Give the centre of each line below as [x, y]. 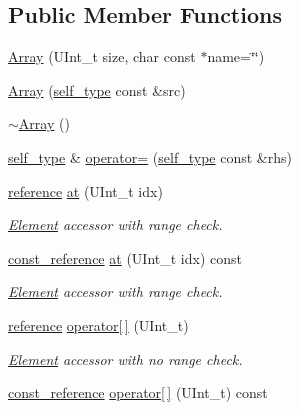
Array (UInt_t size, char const [102, 56]
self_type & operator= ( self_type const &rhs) [150, 156]
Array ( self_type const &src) [97, 89]
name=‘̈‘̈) [236, 56]
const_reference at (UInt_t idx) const [125, 257]
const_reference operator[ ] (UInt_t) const [138, 392]
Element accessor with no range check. [125, 358]
